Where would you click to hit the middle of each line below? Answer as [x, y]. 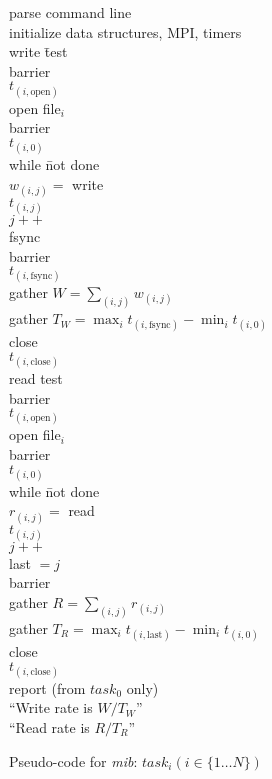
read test [36, 378]
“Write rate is [51, 707]
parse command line [70, 12]
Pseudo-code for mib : [73, 760]
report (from [47, 687]
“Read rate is [49, 727]
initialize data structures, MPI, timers [125, 31]
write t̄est [38, 51]
